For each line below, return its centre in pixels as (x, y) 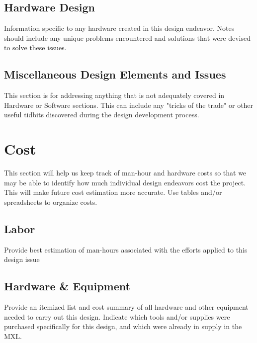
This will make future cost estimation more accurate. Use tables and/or (113, 192)
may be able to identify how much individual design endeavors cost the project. (125, 182)
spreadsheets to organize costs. (51, 202)
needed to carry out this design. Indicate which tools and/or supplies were (117, 316)
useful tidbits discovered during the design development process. (102, 115)
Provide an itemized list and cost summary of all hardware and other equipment (126, 307)
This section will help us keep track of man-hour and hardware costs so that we (125, 173)
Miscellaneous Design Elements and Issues (115, 74)
